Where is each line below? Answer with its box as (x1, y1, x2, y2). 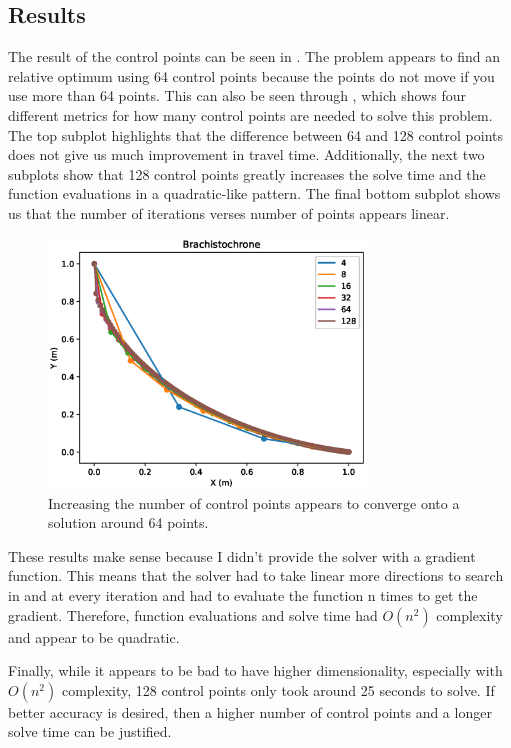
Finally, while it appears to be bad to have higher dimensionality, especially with (8, 660, 503, 681)
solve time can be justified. (8, 721, 172, 742)
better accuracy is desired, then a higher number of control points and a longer (8, 701, 492, 722)
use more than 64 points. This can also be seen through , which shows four (8, 85, 466, 106)
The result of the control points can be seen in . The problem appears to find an (8, 46, 501, 67)
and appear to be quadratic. (8, 626, 180, 647)
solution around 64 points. (48, 512, 209, 533)
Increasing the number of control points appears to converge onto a (48, 492, 460, 513)
